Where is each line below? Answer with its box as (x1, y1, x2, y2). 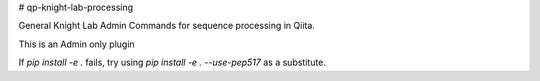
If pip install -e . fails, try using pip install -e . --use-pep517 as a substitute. (18, 56, 327, 69)
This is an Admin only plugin (18, 38, 135, 50)
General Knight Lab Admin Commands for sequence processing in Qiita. (18, 20, 315, 32)
